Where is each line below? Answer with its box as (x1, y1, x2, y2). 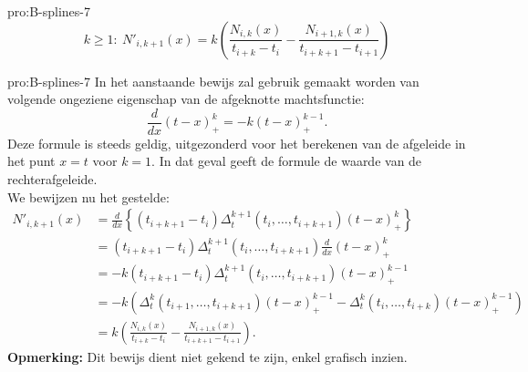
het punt (7, 151, 56, 170)
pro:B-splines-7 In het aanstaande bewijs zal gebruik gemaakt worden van (7, 71, 419, 90)
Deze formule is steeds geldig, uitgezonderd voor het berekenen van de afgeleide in (7, 133, 466, 152)
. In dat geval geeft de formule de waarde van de (151, 151, 422, 170)
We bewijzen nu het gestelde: (7, 187, 170, 206)
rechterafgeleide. (7, 170, 98, 189)
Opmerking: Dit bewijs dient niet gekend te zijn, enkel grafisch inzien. (7, 346, 408, 366)
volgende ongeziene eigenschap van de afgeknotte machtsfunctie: (7, 89, 365, 108)
